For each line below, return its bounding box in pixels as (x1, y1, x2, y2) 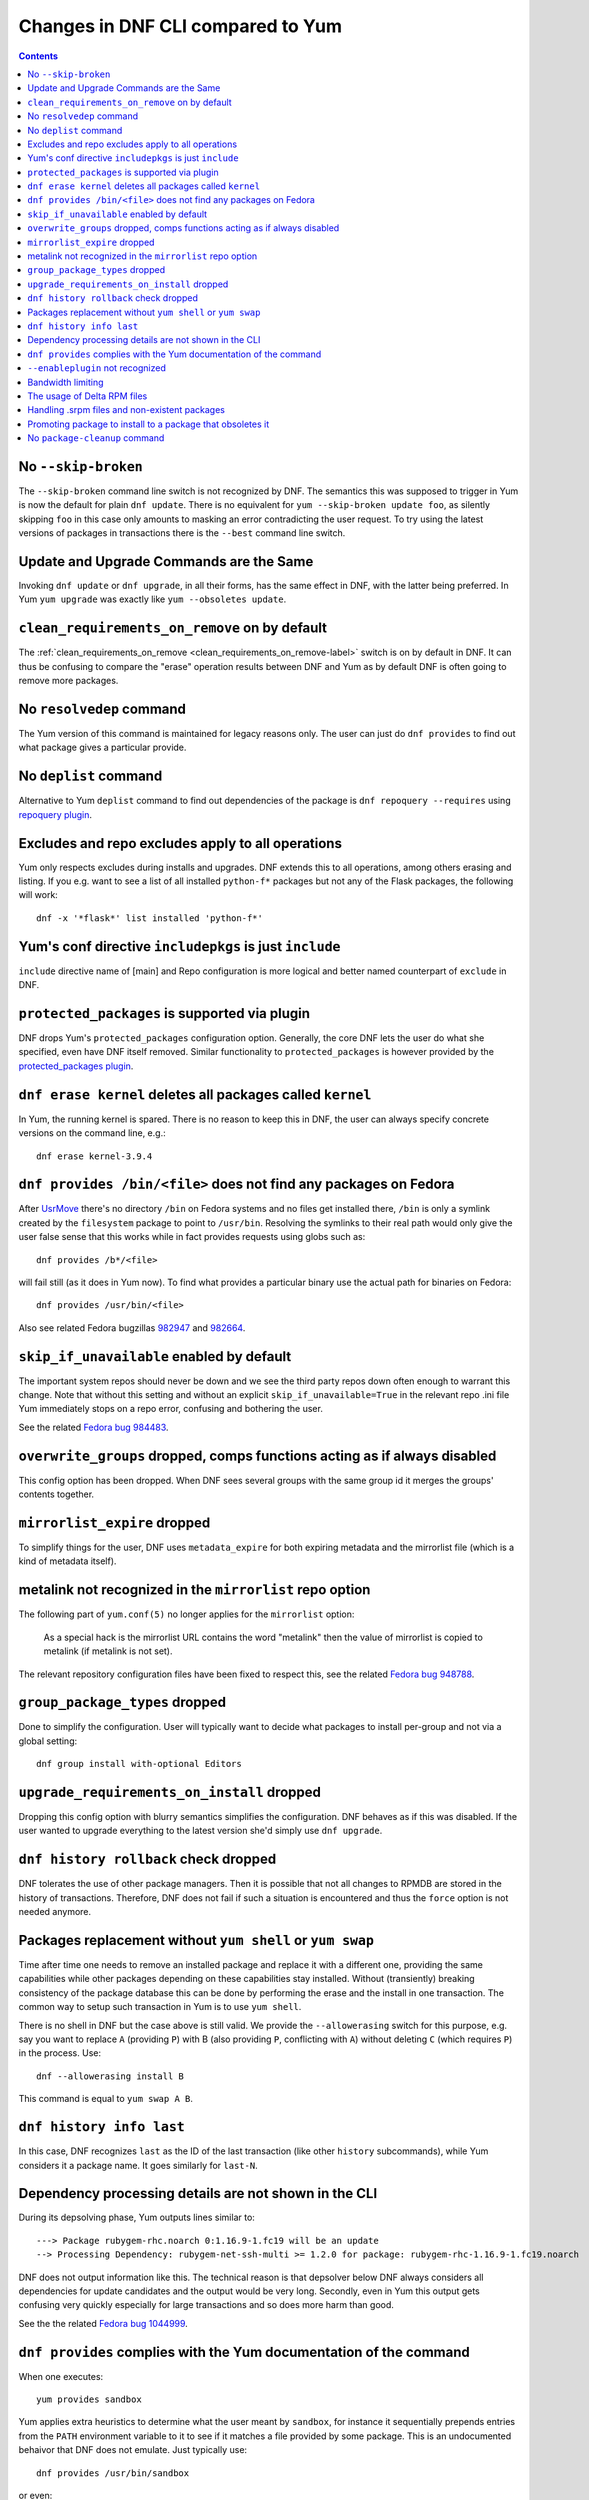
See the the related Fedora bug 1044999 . (18, 2317, 189, 2329)
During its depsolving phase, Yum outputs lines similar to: (18, 2211, 255, 2224)
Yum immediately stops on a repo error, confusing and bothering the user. (18, 1403, 324, 1415)
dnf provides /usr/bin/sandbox (36, 2467, 190, 2479)
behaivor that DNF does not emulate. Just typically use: (18, 2444, 248, 2456)
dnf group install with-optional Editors (36, 1758, 242, 1770)
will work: (18, 889, 59, 901)
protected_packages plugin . (18, 1060, 134, 1072)
